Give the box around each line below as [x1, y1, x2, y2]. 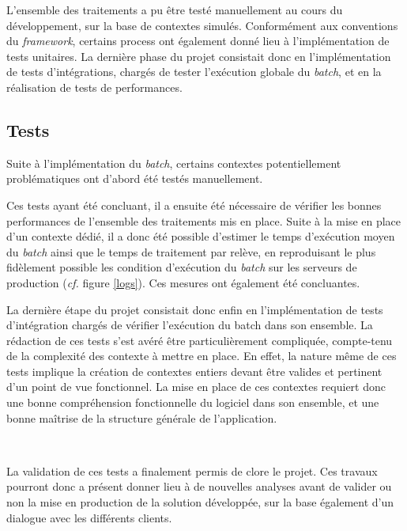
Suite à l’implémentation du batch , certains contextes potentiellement [6, 154, 341, 171]
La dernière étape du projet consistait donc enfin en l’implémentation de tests [6, 301, 383, 317]
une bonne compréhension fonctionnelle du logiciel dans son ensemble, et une [6, 394, 379, 411]
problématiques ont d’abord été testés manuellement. [6, 170, 263, 187]
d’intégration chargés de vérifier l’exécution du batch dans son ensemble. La [6, 317, 373, 333]
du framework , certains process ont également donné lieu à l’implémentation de [6, 32, 390, 49]
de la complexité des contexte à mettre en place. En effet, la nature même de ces [6, 347, 397, 364]
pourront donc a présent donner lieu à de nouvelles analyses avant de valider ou [6, 478, 392, 495]
